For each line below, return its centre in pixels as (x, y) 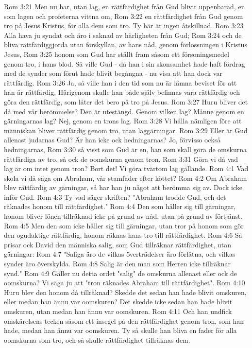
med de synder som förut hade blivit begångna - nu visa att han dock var (113, 73)
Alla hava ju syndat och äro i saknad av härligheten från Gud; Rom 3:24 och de (123, 35)
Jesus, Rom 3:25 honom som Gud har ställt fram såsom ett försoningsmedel (117, 54)
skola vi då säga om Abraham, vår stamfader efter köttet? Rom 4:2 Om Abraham (126, 178)
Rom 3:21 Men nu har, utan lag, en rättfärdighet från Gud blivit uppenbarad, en (125, 6)
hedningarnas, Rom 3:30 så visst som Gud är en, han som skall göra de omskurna (125, 149)
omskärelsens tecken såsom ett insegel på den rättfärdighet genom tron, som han (124, 321)
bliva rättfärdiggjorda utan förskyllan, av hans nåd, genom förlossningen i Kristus (126, 44)
